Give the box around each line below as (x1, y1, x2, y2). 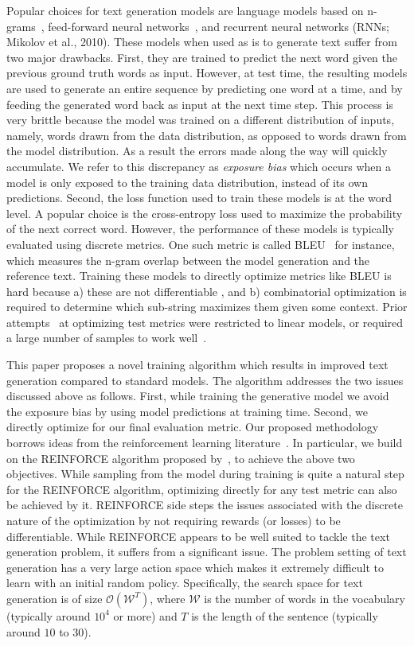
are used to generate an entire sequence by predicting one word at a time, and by (6, 80, 403, 96)
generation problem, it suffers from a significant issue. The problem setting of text (6, 543, 407, 560)
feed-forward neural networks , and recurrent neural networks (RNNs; (48, 18, 389, 34)
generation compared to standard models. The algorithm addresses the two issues (6, 372, 404, 388)
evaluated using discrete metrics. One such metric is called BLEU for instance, (6, 235, 395, 252)
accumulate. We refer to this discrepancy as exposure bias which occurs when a (6, 158, 391, 174)
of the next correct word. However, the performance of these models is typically (6, 220, 394, 237)
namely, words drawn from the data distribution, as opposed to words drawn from (6, 126, 407, 143)
